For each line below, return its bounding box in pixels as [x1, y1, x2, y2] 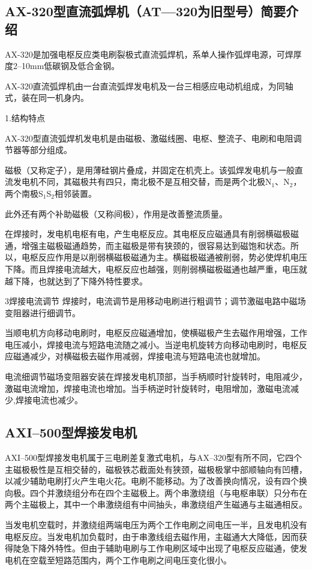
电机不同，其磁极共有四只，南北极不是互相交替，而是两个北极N [21, 175, 272, 188]
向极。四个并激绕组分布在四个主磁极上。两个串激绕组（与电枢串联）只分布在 [5, 486, 307, 499]
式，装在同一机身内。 [5, 91, 89, 104]
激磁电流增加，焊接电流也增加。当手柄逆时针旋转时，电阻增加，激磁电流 [5, 382, 290, 394]
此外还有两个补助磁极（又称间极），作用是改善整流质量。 [5, 207, 227, 220]
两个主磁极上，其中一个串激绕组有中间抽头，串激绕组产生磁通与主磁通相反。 [5, 498, 307, 511]
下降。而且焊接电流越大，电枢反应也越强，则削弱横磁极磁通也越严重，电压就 [5, 262, 307, 275]
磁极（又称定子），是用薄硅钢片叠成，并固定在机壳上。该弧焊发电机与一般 [5, 163, 295, 176]
